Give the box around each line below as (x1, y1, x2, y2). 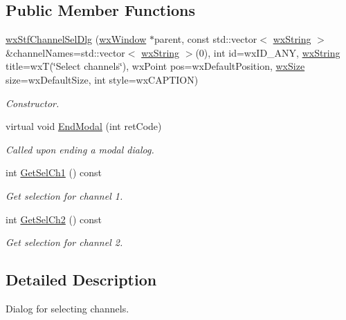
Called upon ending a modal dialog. (6, 142, 154, 156)
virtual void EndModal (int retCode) (6, 119, 162, 133)
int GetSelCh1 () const (6, 165, 102, 180)
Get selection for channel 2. (6, 235, 123, 250)
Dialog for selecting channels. (6, 301, 129, 315)
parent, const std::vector (154, 32, 257, 46)
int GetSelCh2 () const (6, 211, 102, 226)
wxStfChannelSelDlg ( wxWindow (6, 32, 147, 46)
